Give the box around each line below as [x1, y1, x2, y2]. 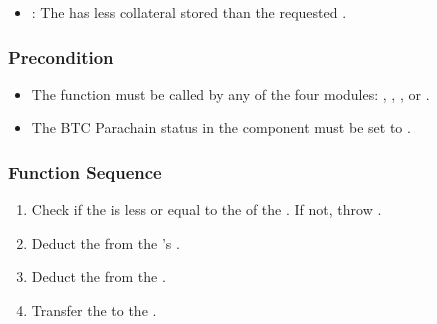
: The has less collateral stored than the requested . [31, 2, 347, 22]
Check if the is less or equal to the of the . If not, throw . [31, 199, 382, 220]
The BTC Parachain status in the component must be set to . [31, 117, 411, 138]
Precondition [8, 44, 114, 69]
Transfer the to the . [31, 300, 157, 320]
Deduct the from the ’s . [31, 232, 180, 253]
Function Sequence [8, 159, 162, 184]
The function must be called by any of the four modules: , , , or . [31, 83, 430, 104]
